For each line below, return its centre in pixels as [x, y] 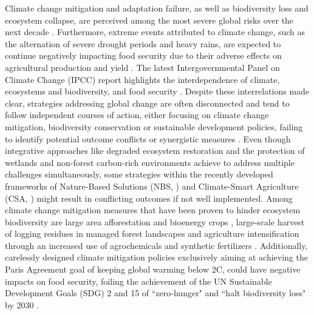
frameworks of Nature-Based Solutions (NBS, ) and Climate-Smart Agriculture [152, 186]
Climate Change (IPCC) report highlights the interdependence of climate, [142, 79]
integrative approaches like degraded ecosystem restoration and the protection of [155, 151]
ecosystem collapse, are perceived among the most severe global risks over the [149, 20]
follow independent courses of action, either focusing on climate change [137, 115]
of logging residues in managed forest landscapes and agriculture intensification [152, 234]
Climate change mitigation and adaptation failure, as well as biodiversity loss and [157, 8]
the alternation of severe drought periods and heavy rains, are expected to [143, 43]
